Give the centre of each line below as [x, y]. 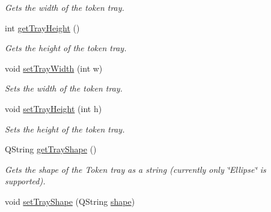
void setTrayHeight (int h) [53, 108]
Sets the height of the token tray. [65, 129]
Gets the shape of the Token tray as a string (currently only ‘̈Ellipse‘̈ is [135, 169]
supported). [25, 181]
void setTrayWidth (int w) [54, 68]
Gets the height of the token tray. [66, 48]
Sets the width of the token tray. [64, 88]
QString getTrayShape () [51, 149]
